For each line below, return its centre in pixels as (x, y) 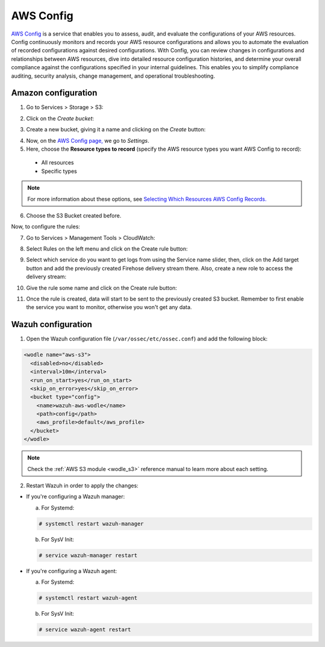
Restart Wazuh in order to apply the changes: (82, 486)
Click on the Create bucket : (60, 118)
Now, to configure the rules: (46, 227)
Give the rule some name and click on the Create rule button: (102, 288)
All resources (58, 163)
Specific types (59, 171)
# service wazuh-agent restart (85, 630)
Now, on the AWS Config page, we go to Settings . (88, 140)
